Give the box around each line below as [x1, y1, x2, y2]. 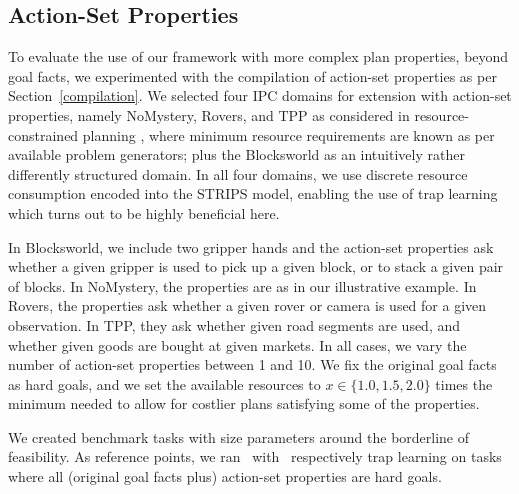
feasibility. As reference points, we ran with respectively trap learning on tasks [8, 446, 502, 467]
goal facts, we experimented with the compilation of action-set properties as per [8, 65, 497, 86]
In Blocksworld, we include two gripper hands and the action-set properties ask [8, 236, 494, 257]
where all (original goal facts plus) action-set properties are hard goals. [8, 466, 442, 487]
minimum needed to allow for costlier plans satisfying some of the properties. [8, 393, 480, 414]
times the [435, 373, 493, 394]
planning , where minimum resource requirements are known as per [82, 124, 495, 145]
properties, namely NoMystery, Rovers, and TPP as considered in [8, 104, 410, 125]
